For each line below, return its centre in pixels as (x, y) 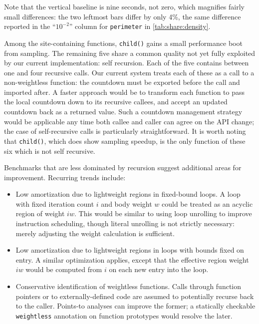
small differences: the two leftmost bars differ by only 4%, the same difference (123, 16)
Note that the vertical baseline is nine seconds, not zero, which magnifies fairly (124, 6)
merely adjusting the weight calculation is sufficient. (95, 233)
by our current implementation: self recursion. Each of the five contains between (127, 63)
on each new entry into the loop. (159, 269)
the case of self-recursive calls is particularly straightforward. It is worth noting (125, 131)
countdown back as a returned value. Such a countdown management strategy (123, 112)
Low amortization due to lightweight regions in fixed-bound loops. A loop (128, 194)
